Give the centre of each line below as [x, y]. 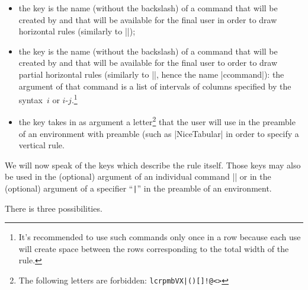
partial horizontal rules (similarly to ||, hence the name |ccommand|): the [151, 74]
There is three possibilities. [54, 208]
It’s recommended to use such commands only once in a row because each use [160, 237]
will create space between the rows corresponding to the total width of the [154, 248]
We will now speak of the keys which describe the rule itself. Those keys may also [153, 165]
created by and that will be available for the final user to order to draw [148, 63]
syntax [31, 99]
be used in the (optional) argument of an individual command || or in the [138, 176]
